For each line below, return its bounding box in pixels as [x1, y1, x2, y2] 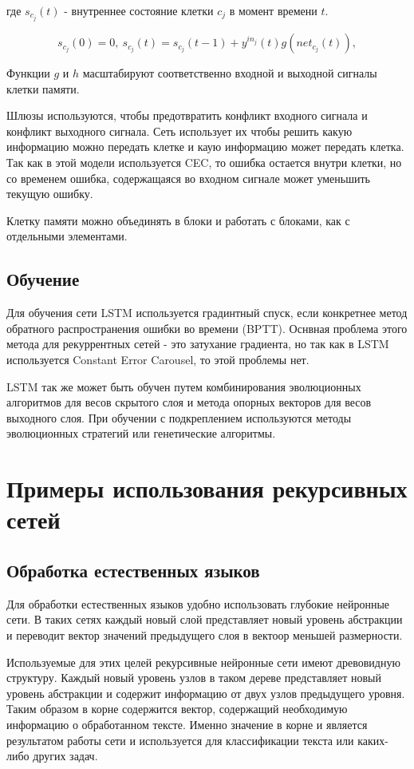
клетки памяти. [6, 80, 80, 97]
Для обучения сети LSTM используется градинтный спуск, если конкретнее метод [6, 304, 408, 321]
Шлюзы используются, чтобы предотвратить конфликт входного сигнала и [6, 107, 368, 124]
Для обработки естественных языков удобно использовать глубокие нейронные [6, 595, 390, 612]
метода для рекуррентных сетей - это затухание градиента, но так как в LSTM [6, 335, 389, 352]
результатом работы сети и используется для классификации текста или [6, 731, 354, 748]
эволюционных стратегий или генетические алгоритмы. [6, 425, 276, 442]
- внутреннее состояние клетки [64, 2, 214, 18]
